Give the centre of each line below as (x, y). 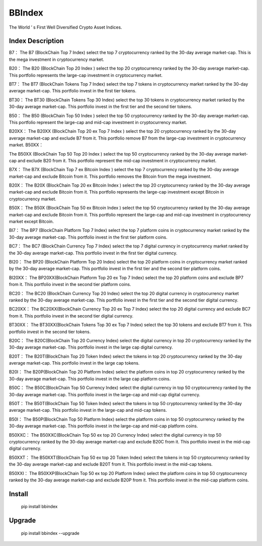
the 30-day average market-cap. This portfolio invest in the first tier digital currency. (93, 253)
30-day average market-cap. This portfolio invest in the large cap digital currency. (91, 347)
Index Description (36, 41)
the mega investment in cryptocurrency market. (57, 59)
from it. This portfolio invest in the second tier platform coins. (70, 284)
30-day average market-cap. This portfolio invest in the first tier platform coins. (88, 237)
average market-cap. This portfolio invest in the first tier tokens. (73, 91)
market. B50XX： (26, 145)
